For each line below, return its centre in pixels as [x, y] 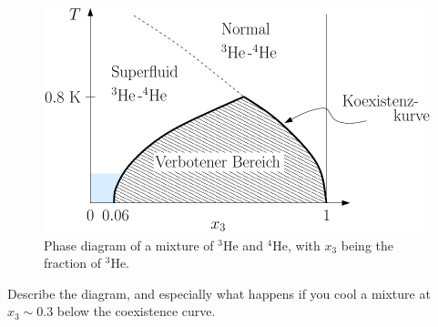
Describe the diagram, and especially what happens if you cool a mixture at [219, 293]
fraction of [73, 263]
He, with [296, 245]
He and [243, 245]
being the [367, 245]
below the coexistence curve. [136, 311]
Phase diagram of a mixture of [129, 245]
